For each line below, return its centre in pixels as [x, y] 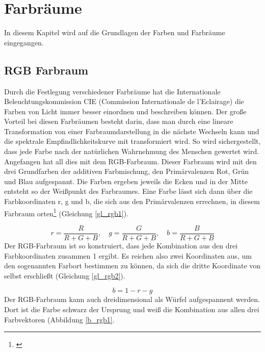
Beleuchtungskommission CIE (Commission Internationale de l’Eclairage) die [124, 101]
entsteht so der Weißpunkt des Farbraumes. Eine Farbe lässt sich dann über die [128, 191]
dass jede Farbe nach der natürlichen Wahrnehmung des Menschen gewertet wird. [132, 151]
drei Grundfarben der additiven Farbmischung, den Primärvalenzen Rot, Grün [126, 171]
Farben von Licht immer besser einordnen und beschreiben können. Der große [125, 111]
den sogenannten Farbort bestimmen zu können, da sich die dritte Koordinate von [132, 266]
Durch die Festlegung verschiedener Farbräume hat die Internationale [112, 91]
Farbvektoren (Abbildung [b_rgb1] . [59, 319]
